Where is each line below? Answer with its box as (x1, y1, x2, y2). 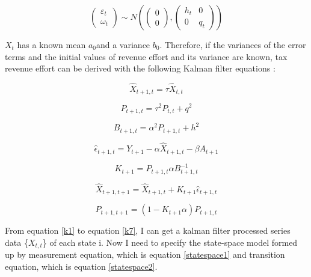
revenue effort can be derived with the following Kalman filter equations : (5, 62, 276, 75)
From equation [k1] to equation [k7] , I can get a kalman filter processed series (5, 224, 291, 237)
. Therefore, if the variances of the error (159, 38, 306, 50)
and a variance (96, 38, 150, 50)
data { (5, 236, 28, 248)
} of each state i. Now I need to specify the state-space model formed (42, 236, 298, 248)
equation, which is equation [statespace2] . (5, 260, 158, 272)
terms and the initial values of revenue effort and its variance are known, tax (5, 50, 288, 62)
